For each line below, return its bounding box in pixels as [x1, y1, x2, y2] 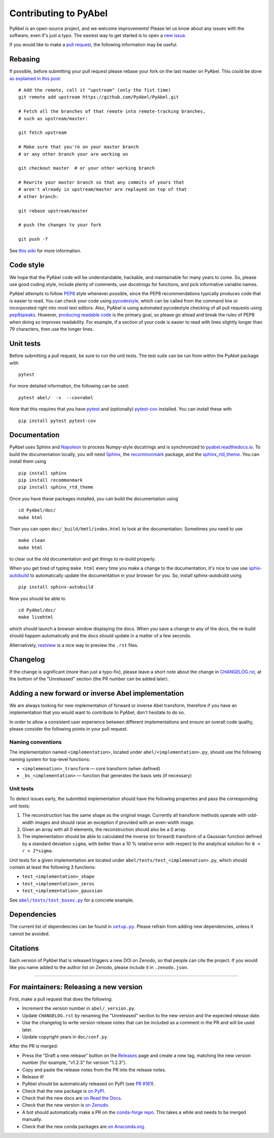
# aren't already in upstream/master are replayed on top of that [18, 187, 187, 192]
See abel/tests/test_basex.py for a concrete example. [9, 897, 134, 903]
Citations [9, 944, 39, 952]
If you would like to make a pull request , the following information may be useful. [9, 42, 178, 48]
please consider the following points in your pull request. [9, 726, 128, 732]
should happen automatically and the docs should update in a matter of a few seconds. [9, 633, 192, 639]
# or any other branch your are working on [18, 151, 128, 157]
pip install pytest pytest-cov [18, 418, 96, 424]
